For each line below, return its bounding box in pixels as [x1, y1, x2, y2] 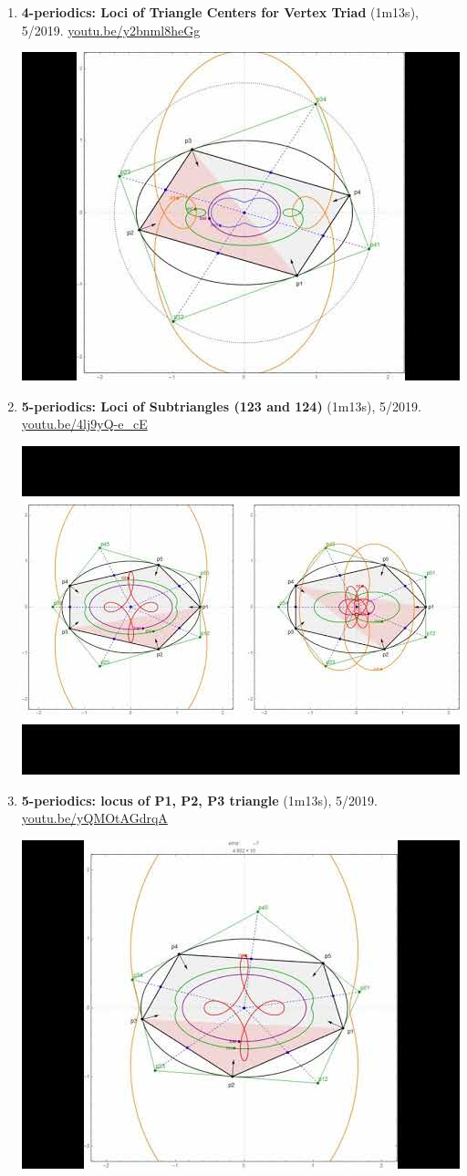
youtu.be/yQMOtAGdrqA [21, 808, 168, 827]
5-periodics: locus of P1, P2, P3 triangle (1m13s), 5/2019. [21, 790, 378, 809]
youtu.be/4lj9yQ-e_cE [21, 414, 148, 433]
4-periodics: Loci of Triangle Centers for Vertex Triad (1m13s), [21, 3, 419, 21]
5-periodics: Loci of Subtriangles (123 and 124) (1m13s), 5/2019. [21, 396, 421, 415]
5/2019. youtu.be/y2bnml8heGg [21, 20, 201, 39]
